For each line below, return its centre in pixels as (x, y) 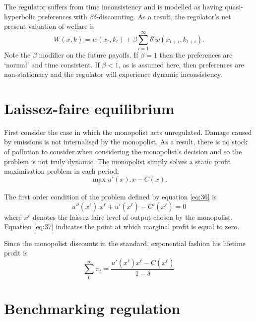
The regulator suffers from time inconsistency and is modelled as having (113, 6)
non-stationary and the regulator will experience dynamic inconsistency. (113, 74)
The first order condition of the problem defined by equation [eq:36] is (110, 196)
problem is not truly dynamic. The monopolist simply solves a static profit (118, 161)
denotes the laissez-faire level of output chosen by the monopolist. (133, 217)
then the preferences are (196, 54)
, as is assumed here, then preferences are (181, 64)
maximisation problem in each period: (62, 171)
